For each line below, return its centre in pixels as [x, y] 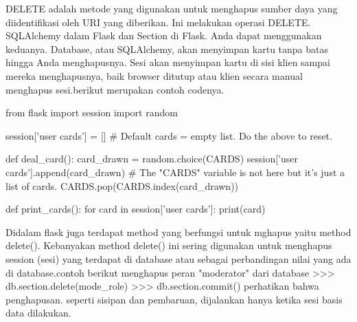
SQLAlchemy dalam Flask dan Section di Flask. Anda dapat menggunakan [164, 35]
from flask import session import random [92, 112]
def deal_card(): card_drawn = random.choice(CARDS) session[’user [152, 159]
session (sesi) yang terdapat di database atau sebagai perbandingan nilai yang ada [178, 258]
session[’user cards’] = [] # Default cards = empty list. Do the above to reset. [169, 135]
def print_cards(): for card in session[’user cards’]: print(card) [136, 209]
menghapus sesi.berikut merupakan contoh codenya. [115, 89]
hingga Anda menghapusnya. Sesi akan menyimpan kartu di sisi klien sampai [168, 62]
